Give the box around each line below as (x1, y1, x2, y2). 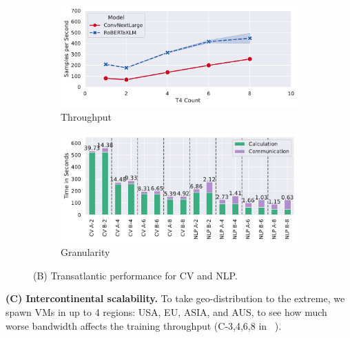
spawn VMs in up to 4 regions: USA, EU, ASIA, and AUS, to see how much (6, 304, 327, 319)
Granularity (61, 245, 110, 259)
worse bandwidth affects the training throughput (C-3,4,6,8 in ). (6, 318, 282, 332)
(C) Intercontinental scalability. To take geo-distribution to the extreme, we (6, 291, 345, 306)
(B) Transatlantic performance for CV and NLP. (33, 268, 238, 282)
